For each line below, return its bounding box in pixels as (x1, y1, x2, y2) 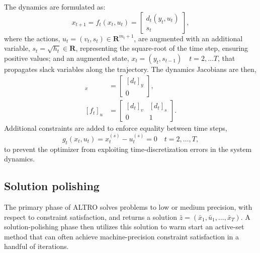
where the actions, (4, 33, 60, 43)
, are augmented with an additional (134, 33, 243, 43)
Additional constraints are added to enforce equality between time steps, (4, 123, 227, 133)
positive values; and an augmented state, (4, 52, 129, 63)
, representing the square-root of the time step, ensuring (75, 43, 248, 53)
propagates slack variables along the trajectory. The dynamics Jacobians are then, (4, 63, 256, 74)
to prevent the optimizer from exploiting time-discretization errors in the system (4, 143, 252, 154)
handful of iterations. (4, 241, 69, 251)
